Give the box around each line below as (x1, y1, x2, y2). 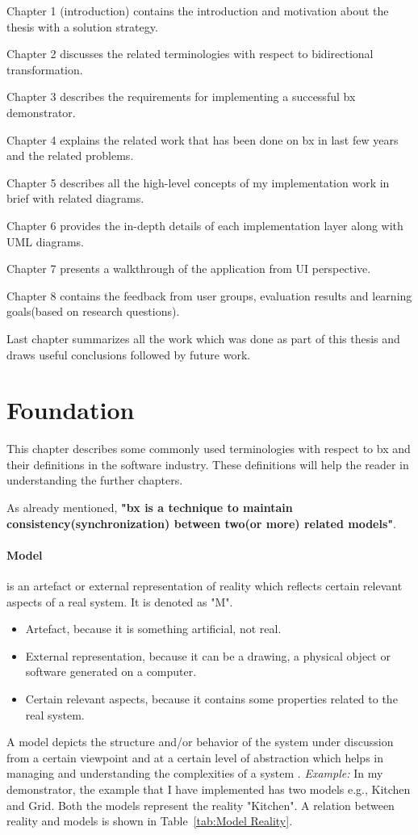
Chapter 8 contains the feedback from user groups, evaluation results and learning (6, 287, 412, 304)
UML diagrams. (6, 233, 84, 250)
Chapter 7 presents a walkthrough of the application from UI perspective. (6, 260, 371, 277)
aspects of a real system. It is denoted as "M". (6, 593, 233, 610)
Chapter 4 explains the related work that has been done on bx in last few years (6, 131, 399, 148)
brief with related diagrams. (6, 190, 144, 207)
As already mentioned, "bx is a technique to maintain (6, 499, 293, 515)
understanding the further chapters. (6, 472, 183, 489)
